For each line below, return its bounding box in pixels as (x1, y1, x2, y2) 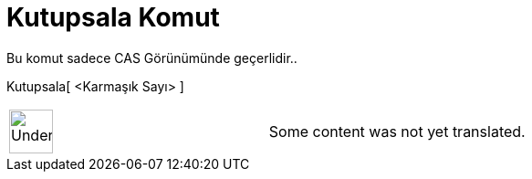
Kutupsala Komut (6, 2, 220, 33)
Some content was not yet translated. (268, 121, 526, 141)
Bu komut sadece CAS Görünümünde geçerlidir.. (6, 49, 297, 66)
